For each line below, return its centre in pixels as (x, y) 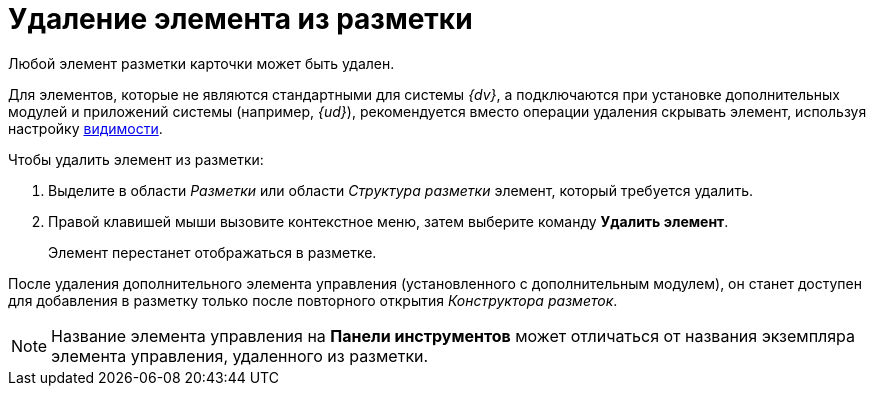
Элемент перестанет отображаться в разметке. (212, 252)
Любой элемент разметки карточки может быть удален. (201, 63)
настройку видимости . (85, 128)
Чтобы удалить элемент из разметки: (136, 159)
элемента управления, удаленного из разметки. (240, 355)
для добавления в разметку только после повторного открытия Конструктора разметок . (313, 300)
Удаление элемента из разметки (240, 19)
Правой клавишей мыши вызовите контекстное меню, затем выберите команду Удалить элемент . (388, 221)
